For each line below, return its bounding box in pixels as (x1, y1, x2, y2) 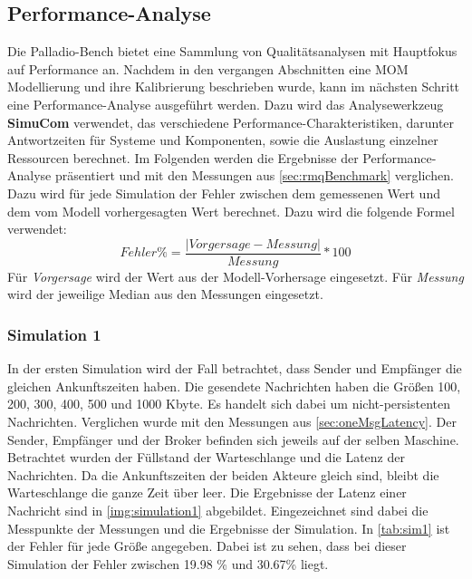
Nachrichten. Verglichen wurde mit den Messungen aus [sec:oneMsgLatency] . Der (7, 411, 457, 430)
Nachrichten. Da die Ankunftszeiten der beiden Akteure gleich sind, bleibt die (7, 465, 439, 484)
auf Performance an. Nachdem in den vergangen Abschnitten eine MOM (7, 59, 409, 78)
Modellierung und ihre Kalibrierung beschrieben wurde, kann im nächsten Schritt (7, 77, 460, 96)
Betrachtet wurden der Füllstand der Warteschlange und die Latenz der (7, 448, 405, 467)
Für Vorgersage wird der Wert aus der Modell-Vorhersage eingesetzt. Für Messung (7, 266, 464, 285)
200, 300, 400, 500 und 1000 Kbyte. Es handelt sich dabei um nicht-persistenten (7, 394, 450, 413)
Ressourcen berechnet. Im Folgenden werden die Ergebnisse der (7, 148, 359, 167)
